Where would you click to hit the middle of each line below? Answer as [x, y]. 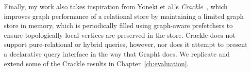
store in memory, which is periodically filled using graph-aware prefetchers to [118, 25]
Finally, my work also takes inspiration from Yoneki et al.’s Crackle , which [116, 6]
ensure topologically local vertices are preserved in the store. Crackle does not [120, 35]
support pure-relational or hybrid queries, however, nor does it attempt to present [126, 44]
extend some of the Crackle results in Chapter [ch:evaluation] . [96, 63]
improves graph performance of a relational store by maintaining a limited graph [124, 16]
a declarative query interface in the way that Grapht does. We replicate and [117, 53]
